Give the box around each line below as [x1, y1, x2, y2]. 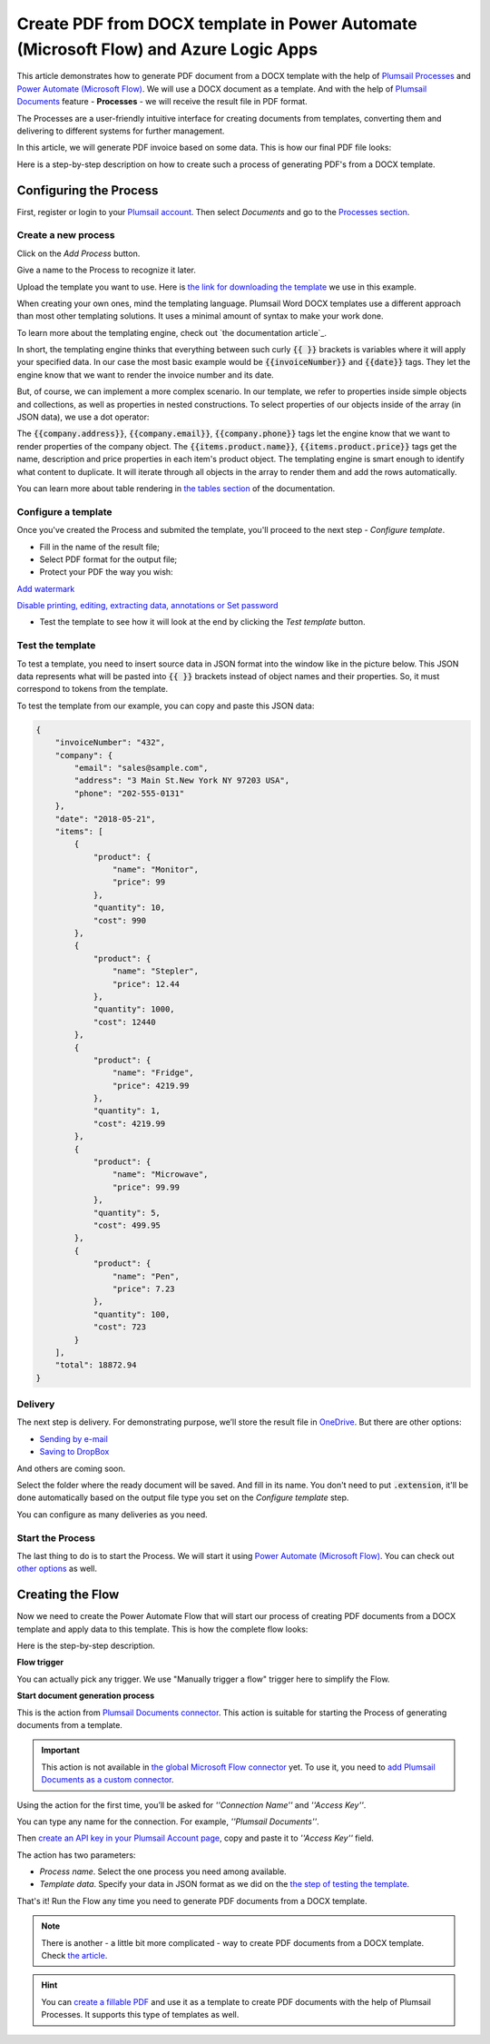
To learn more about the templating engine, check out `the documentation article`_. [16, 327, 327, 338]
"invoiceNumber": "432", [54, 737, 166, 748]
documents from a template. [16, 1719, 122, 1730]
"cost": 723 [93, 1322, 147, 1332]
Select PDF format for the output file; [39, 554, 178, 565]
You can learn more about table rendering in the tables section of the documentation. [16, 482, 336, 494]
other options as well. [16, 1563, 97, 1575]
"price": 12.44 [112, 979, 181, 989]
